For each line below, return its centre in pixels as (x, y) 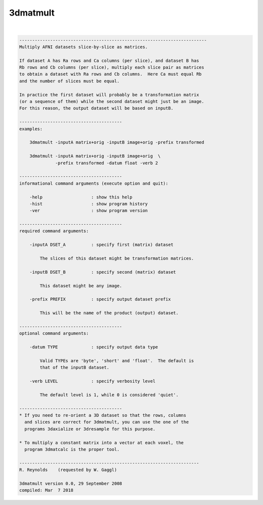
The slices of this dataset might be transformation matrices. (117, 259)
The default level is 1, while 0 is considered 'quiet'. (109, 395)
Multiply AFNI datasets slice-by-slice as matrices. (84, 47)
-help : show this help (81, 197)
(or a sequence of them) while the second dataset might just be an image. (112, 102)
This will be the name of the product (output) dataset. (109, 313)
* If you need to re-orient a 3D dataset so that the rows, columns (103, 415)
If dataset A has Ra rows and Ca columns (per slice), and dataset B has (109, 60)
